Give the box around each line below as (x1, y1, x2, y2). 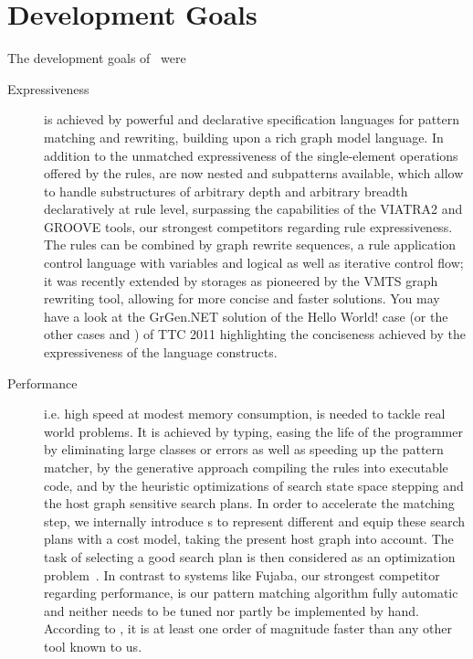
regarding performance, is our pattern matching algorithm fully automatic (44, 583, 458, 602)
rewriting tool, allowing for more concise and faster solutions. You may (44, 289, 440, 308)
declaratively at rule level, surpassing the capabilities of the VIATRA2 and (44, 199, 463, 218)
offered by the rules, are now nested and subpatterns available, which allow (44, 164, 464, 183)
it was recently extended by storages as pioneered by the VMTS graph (44, 271, 438, 290)
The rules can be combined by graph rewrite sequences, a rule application (44, 235, 457, 254)
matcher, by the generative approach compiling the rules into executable (44, 458, 448, 476)
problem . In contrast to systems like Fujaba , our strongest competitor (44, 565, 440, 584)
